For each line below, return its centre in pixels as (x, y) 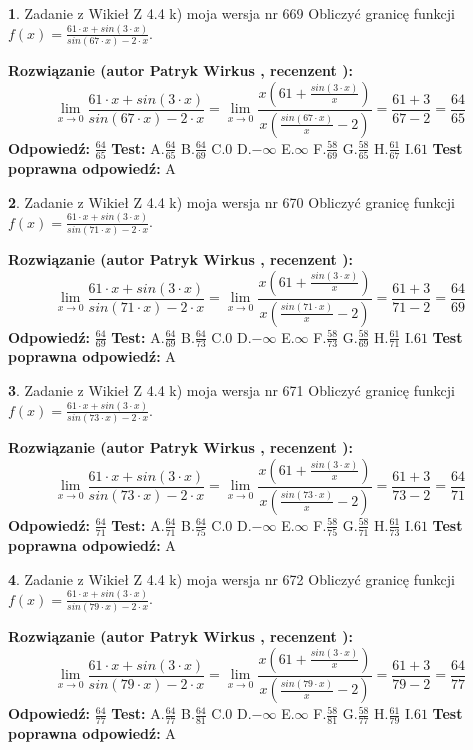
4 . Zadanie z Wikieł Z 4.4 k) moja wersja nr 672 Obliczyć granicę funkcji (231, 578)
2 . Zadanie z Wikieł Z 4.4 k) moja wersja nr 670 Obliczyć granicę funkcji (231, 201)
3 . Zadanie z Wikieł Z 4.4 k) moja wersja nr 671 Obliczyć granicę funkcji (231, 389)
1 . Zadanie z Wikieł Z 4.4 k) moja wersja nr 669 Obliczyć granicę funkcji (231, 13)
